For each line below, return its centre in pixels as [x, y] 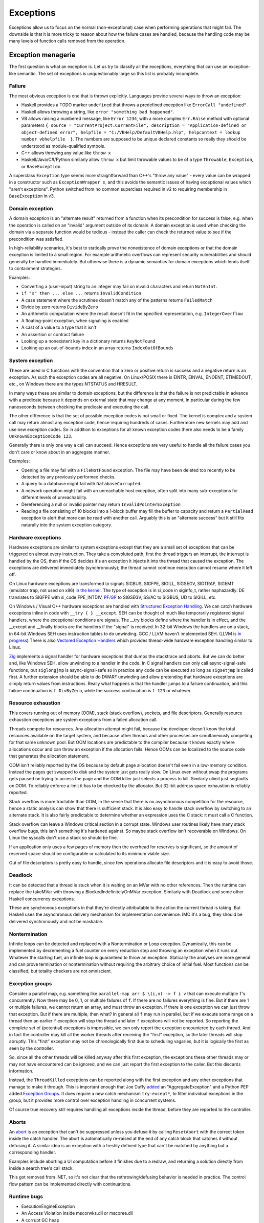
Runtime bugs [26, 1197]
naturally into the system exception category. [67, 525]
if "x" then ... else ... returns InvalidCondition [81, 293]
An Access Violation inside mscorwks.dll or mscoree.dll [77, 1213]
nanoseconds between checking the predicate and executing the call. [79, 407]
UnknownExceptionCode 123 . [41, 436]
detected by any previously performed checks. [68, 477]
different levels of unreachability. [54, 498]
